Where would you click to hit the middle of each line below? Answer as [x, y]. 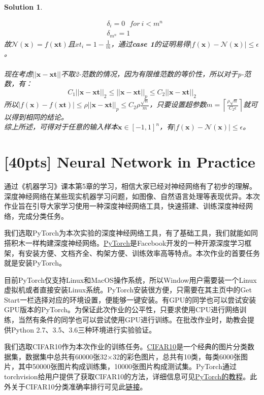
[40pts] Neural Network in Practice [130, 162]
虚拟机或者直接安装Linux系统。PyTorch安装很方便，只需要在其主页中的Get [128, 290]
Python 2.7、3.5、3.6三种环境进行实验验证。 [84, 329]
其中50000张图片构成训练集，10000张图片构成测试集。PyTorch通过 [127, 366]
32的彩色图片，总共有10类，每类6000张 [176, 356]
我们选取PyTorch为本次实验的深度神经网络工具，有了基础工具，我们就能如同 [131, 233]
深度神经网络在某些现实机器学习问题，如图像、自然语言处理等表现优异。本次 [132, 196]
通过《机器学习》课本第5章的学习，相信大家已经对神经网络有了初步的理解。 [130, 186]
